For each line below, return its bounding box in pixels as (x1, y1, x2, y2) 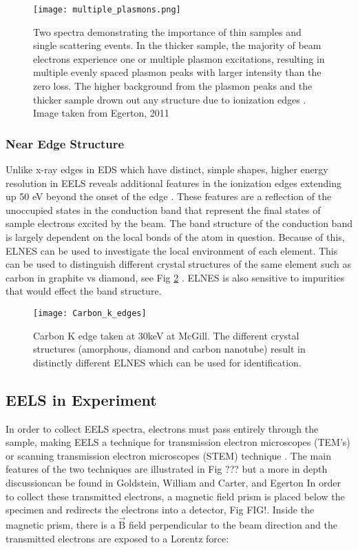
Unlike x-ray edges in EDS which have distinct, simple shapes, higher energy (6, 162, 328, 177)
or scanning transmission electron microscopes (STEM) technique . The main (6, 448, 331, 462)
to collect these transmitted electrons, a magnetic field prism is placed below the (6, 489, 345, 503)
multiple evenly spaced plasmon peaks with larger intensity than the (33, 65, 322, 79)
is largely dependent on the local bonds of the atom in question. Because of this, (6, 230, 345, 244)
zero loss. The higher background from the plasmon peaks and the (33, 79, 313, 93)
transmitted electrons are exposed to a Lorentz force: (6, 531, 229, 545)
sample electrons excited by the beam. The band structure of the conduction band (6, 216, 352, 230)
